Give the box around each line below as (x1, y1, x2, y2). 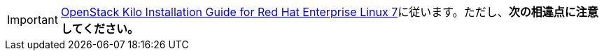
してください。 (60, 22, 139, 36)
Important (7, 13, 58, 27)
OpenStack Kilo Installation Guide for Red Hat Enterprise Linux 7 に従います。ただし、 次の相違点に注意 (60, 5, 598, 19)
